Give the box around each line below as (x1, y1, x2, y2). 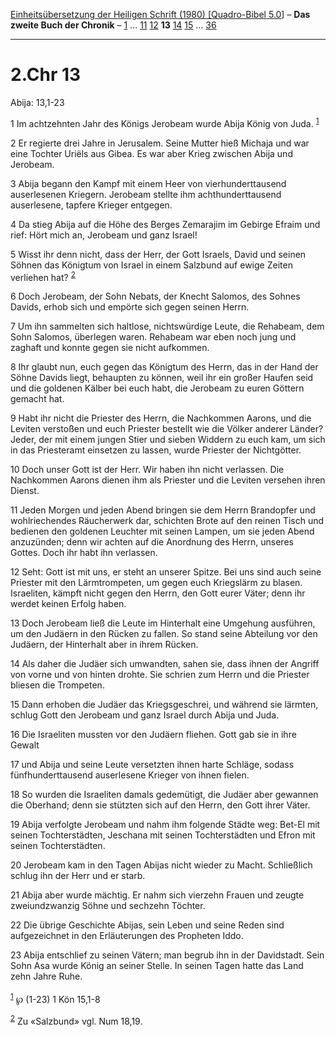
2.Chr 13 (10, 64, 82, 86)
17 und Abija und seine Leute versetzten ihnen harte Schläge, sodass (10, 759, 295, 771)
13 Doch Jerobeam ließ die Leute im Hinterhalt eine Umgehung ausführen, (10, 617, 316, 629)
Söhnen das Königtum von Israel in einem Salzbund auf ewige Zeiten (10, 259, 293, 271)
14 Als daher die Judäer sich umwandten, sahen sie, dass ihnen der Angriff (10, 658, 320, 670)
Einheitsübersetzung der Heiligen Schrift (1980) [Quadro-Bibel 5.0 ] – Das (10, 9, 311, 20)
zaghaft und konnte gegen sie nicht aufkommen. (10, 342, 210, 354)
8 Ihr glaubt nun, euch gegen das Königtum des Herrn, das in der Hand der (10, 361, 319, 373)
